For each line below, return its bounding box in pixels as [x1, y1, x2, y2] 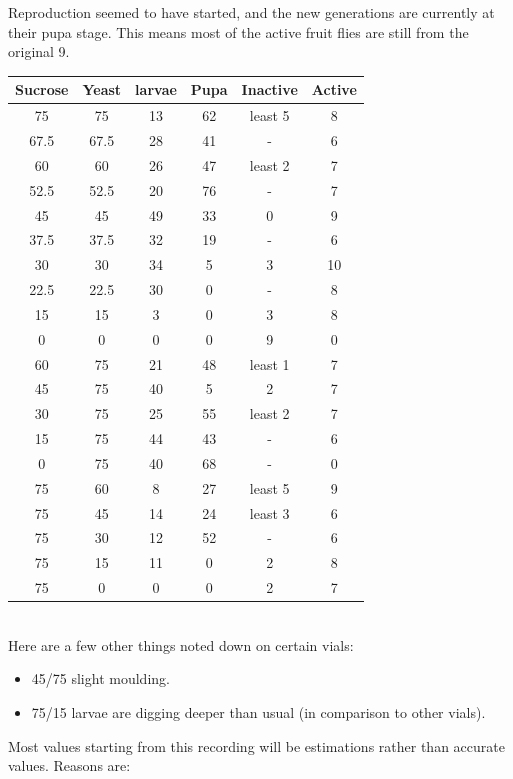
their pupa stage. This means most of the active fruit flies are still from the [8, 21, 469, 42]
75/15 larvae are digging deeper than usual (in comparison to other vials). [31, 702, 486, 723]
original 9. [8, 41, 70, 62]
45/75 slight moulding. [31, 668, 170, 689]
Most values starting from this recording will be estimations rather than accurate [8, 735, 505, 756]
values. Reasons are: [8, 755, 131, 776]
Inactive [241, 79, 298, 100]
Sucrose [15, 79, 69, 100]
